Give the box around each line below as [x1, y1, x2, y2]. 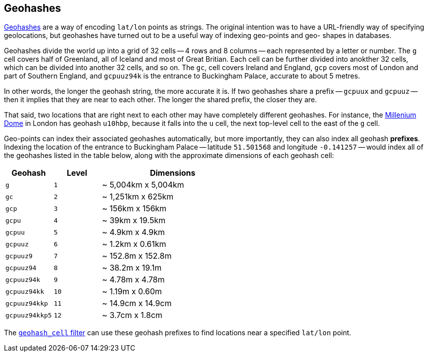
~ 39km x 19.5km [102, 215, 165, 226]
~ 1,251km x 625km [102, 192, 174, 202]
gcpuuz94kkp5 [5, 311, 52, 319]
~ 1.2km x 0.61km [102, 239, 166, 249]
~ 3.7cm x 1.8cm [102, 310, 162, 320]
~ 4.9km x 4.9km [102, 227, 165, 237]
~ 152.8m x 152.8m [102, 251, 172, 261]
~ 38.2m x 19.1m [102, 263, 162, 273]
